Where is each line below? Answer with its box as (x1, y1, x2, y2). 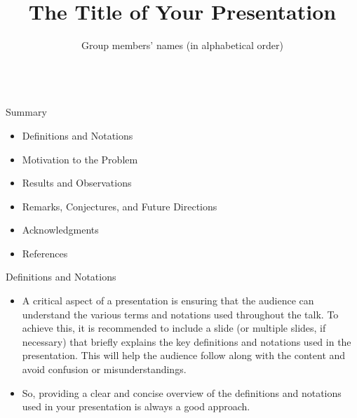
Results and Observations (22, 175, 132, 190)
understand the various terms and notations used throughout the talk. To (22, 306, 339, 321)
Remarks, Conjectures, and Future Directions (22, 198, 217, 213)
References (22, 245, 68, 260)
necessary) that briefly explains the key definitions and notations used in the (22, 334, 351, 349)
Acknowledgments (22, 222, 99, 237)
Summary (6, 104, 47, 119)
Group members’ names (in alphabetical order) (81, 38, 283, 53)
